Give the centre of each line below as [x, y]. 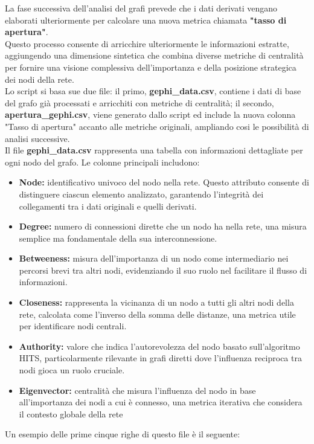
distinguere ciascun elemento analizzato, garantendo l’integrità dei [141, 194]
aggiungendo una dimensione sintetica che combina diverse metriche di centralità [154, 55]
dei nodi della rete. [40, 79]
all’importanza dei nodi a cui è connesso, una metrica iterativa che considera [161, 402]
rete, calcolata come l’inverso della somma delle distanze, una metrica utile [157, 314]
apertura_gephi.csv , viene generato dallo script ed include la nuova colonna [150, 114]
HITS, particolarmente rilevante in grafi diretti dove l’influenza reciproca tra [160, 358]
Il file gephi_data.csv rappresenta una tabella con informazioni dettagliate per [154, 150]
